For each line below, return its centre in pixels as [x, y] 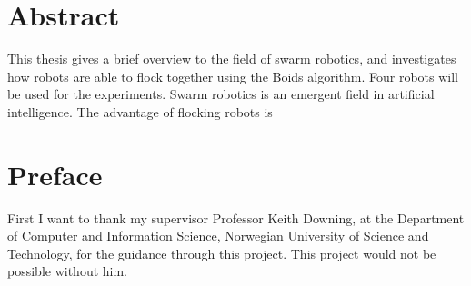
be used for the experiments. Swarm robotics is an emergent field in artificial [221, 94]
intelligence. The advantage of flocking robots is [140, 111]
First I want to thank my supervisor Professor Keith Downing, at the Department [236, 217]
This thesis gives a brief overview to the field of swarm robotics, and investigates [232, 59]
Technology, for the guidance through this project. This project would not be [222, 253]
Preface [55, 174]
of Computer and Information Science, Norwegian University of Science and [218, 236]
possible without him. [68, 271]
